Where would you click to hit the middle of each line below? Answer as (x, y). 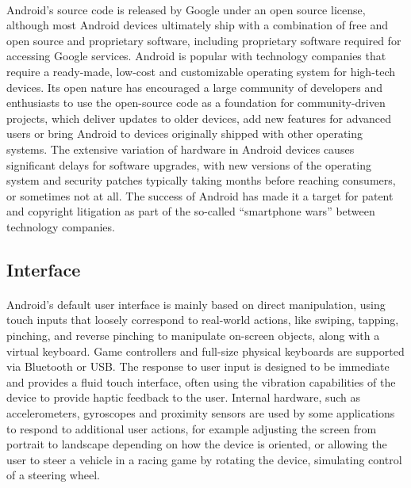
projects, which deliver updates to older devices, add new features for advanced (199, 118)
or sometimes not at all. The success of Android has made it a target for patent (200, 195)
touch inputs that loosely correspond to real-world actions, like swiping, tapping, (203, 320)
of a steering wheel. (53, 475)
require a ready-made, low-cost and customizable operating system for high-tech (201, 71)
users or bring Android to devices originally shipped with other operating (185, 133)
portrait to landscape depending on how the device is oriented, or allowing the (197, 444)
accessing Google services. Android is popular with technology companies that (196, 56)
